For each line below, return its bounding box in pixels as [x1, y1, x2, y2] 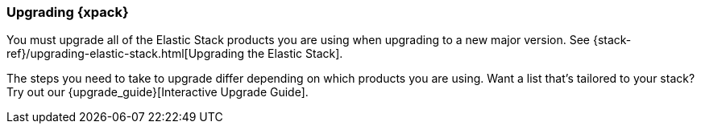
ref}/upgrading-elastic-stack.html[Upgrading [6, 47, 245, 61]
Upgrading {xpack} [6, 4, 129, 20]
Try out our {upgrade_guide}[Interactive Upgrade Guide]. [6, 85, 309, 100]
